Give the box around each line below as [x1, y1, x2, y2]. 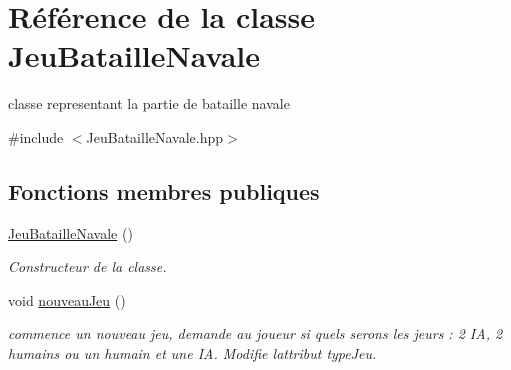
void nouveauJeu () [8, 289, 126, 310]
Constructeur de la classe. [8, 256, 167, 277]
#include [8, 126, 64, 147]
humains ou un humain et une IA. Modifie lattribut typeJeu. [8, 343, 377, 364]
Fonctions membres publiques [8, 175, 320, 206]
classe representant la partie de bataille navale [8, 93, 290, 114]
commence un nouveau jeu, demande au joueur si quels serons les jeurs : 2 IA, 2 [8, 323, 503, 344]
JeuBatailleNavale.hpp [86, 126, 224, 147]
